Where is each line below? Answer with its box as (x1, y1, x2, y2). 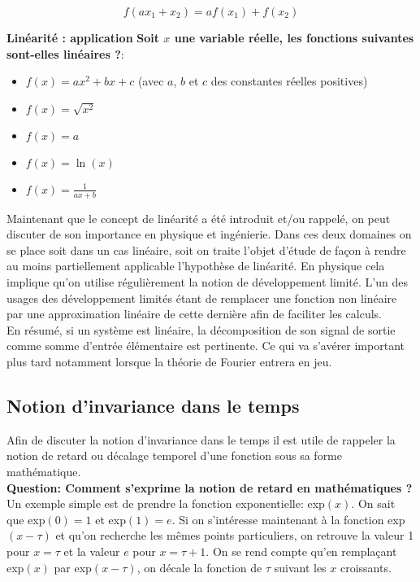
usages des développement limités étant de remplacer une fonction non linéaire (6, 289, 397, 306)
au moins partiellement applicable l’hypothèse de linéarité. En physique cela (6, 257, 385, 274)
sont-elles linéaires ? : (6, 45, 124, 62)
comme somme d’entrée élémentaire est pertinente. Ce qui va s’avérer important (6, 337, 405, 354)
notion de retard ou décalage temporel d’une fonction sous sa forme (6, 447, 342, 464)
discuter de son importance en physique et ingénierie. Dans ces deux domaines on (6, 225, 412, 243)
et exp (95, 510, 126, 527)
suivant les (274, 558, 327, 575)
